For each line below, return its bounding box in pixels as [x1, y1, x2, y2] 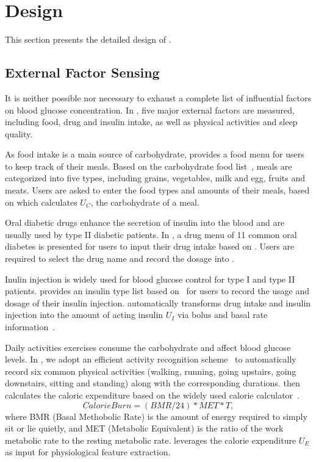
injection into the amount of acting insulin [5, 308, 163, 321]
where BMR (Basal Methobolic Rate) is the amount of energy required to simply [5, 410, 307, 422]
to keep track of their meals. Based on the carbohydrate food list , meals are [5, 159, 292, 172]
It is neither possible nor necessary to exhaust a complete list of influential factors [5, 91, 312, 104]
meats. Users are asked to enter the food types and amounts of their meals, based [5, 184, 310, 197]
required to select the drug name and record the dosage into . [5, 252, 234, 265]
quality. [5, 127, 33, 140]
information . [5, 320, 56, 333]
